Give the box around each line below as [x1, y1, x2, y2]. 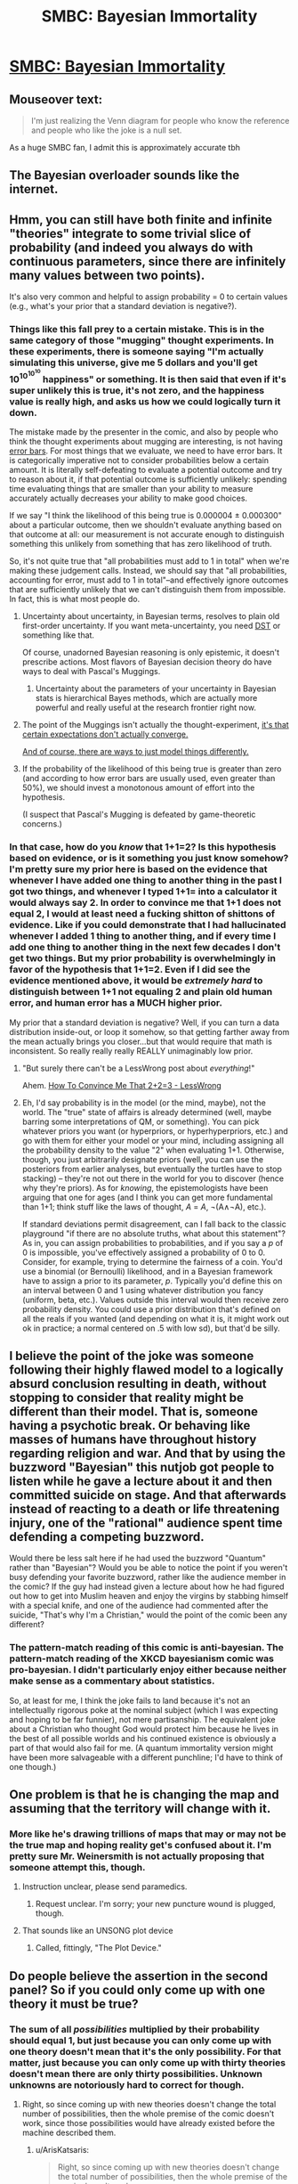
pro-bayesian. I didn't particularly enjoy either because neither [9, 1664, 287, 1676]
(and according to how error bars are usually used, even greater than [21, 773, 276, 784]
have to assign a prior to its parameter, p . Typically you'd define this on [21, 1275, 283, 1286]
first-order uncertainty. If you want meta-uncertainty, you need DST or [21, 621, 281, 632]
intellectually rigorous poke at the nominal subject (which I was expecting [9, 1704, 278, 1715]
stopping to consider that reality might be [9, 1389, 245, 1405]
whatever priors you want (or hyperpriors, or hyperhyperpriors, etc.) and [21, 1125, 289, 1137]
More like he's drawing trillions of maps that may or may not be [9, 1828, 286, 1840]
